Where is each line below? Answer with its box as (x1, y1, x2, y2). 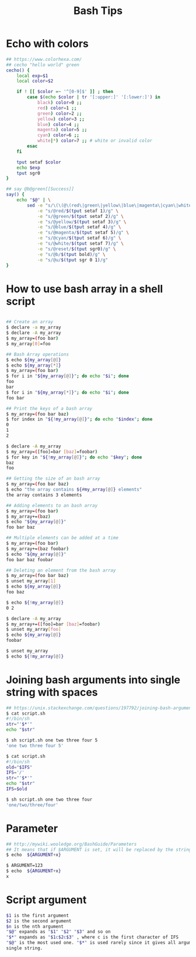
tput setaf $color (16, 159, 61, 165)
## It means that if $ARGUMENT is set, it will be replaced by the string (6, 846, 192, 853)
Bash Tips (73, 4, 123, 18)
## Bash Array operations (6, 351, 69, 357)
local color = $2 (16, 78, 54, 84)
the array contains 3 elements (6, 492, 82, 498)
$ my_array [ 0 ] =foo (6, 341, 51, 347)
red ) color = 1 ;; (37, 105, 77, 111)
